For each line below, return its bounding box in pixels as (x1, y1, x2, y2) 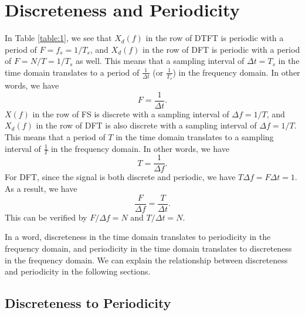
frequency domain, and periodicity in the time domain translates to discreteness (5, 242, 292, 254)
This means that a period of (5, 130, 106, 143)
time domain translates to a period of (5, 66, 140, 78)
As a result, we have (5, 182, 77, 195)
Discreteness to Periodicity (5, 294, 171, 312)
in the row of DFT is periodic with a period (143, 43, 300, 55)
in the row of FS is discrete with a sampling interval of (32, 107, 229, 120)
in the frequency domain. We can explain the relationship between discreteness (5, 253, 288, 266)
